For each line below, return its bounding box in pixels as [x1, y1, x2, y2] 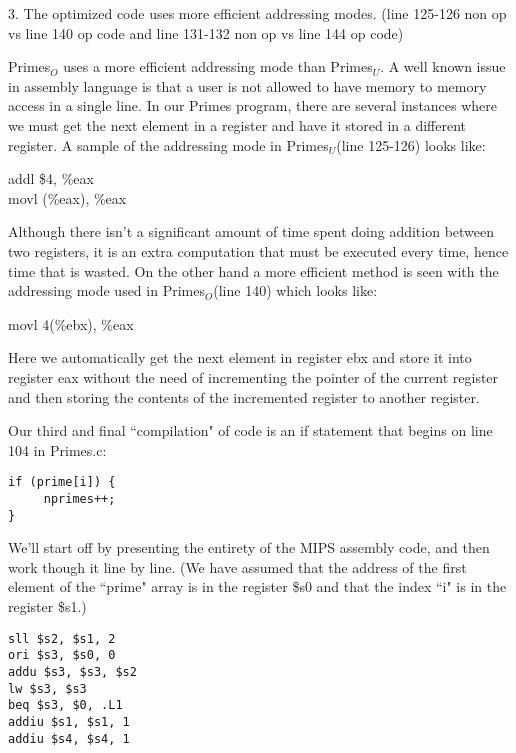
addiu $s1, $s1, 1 [8, 714, 130, 729]
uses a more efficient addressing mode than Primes [63, 56, 373, 77]
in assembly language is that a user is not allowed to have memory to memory [8, 75, 487, 96]
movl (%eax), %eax [8, 187, 127, 208]
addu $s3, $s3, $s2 [8, 664, 137, 679]
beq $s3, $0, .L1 [8, 698, 123, 713]
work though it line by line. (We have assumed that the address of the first [8, 556, 467, 577]
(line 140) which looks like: [213, 280, 378, 301]
